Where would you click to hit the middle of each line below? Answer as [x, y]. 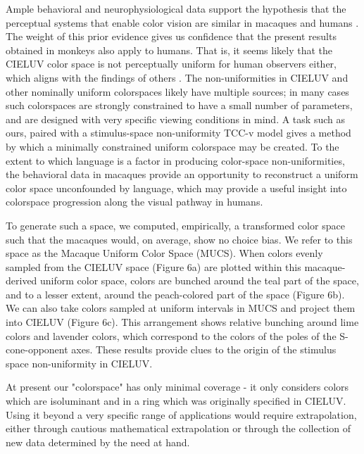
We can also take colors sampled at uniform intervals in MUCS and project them [181, 308]
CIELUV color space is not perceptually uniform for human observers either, [171, 64]
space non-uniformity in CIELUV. [79, 363]
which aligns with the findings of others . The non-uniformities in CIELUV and [177, 77]
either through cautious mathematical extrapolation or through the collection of [178, 428]
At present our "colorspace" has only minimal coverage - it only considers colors [177, 387]
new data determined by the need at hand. [98, 442]
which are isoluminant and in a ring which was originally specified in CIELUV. [176, 401]
